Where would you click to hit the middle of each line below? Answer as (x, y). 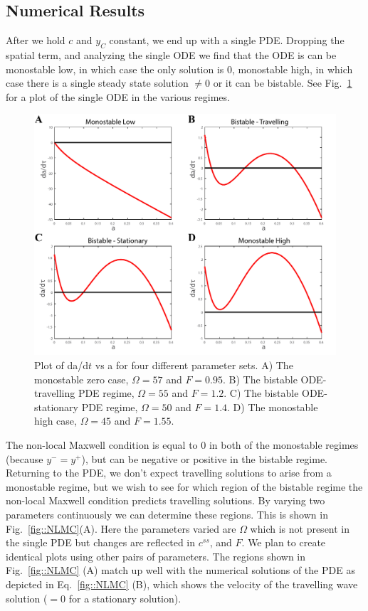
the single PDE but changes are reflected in (101, 542)
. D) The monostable (273, 407)
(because (25, 458)
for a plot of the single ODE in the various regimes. (118, 96)
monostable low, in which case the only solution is (115, 69)
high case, (56, 421)
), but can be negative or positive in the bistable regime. (205, 458)
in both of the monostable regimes (284, 445)
